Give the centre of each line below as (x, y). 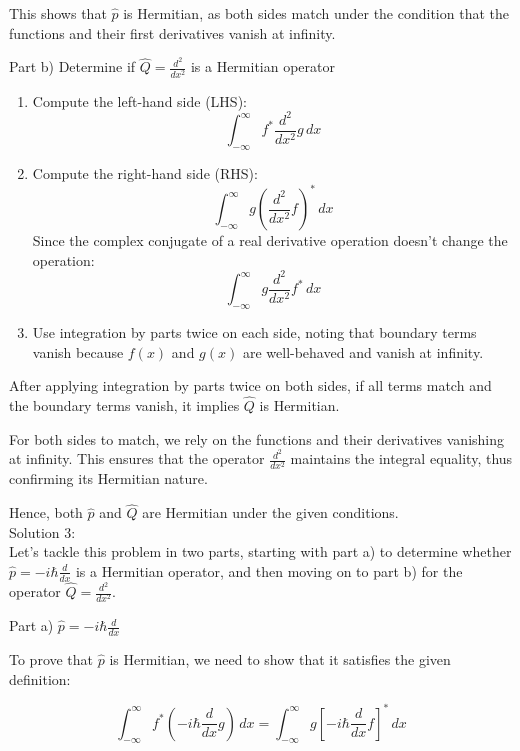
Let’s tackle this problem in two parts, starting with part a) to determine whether (260, 551)
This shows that (58, 13)
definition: (40, 678)
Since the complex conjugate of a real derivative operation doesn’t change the (270, 240)
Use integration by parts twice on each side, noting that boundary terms (254, 331)
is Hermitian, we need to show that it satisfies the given (280, 658)
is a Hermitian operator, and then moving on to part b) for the (269, 570)
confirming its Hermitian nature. (108, 478)
